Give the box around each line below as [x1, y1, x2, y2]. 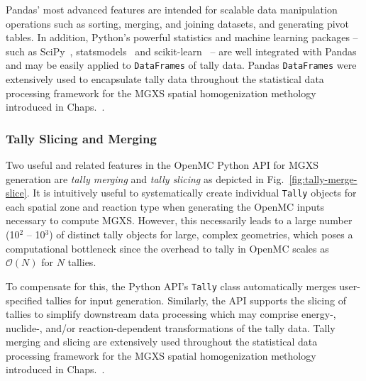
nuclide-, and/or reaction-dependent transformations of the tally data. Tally [6, 320, 335, 335]
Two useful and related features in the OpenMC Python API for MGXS [6, 158, 319, 172]
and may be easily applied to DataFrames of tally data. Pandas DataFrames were [6, 57, 357, 72]
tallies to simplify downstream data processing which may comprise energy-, [6, 307, 336, 321]
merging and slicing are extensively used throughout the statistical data [6, 334, 318, 349]
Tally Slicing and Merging [6, 129, 157, 147]
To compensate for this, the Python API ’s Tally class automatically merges [6, 278, 336, 293]
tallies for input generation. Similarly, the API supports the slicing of [45, 292, 346, 307]
